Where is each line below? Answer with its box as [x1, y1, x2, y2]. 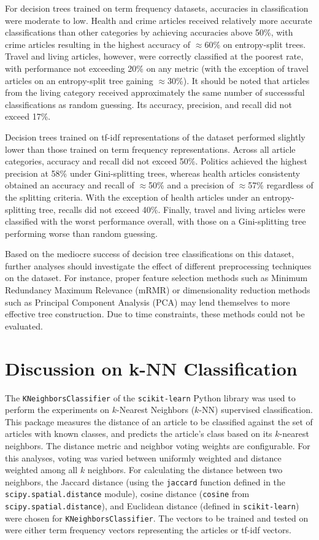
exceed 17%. [5, 110, 51, 123]
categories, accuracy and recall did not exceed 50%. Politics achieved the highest [5, 155, 307, 168]
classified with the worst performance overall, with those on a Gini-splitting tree [5, 215, 306, 228]
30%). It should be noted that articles [167, 74, 310, 87]
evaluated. [5, 319, 43, 332]
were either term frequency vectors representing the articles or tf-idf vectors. [5, 523, 291, 536]
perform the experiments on [5, 403, 110, 416]
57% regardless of [248, 179, 313, 191]
